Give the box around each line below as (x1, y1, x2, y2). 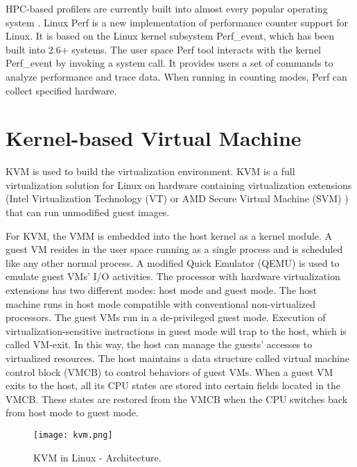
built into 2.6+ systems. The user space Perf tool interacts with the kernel (6, 42, 321, 56)
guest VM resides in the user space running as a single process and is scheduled (6, 242, 343, 256)
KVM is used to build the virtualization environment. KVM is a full (6, 164, 295, 179)
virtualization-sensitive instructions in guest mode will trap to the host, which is (6, 323, 347, 338)
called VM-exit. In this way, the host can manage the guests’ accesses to (6, 337, 313, 352)
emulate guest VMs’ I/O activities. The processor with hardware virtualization (6, 269, 340, 284)
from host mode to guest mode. (6, 405, 139, 420)
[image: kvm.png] (33, 429, 113, 440)
